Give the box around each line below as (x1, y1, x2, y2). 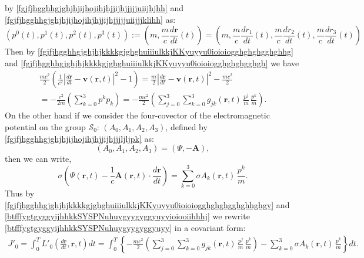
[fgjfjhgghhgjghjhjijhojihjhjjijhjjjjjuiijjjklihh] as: (5, 13, 176, 25)
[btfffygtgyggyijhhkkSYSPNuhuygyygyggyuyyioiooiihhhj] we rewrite (5, 210, 250, 222)
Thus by (5, 186, 35, 199)
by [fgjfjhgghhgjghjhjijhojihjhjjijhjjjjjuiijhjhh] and (5, 2, 183, 13)
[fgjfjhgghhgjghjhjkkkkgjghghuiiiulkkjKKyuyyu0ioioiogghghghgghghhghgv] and (5, 198, 290, 211)
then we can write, (5, 152, 72, 165)
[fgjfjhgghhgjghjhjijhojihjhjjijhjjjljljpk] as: (5, 132, 154, 144)
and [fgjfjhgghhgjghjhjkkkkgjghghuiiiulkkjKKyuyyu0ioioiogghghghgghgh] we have (5, 56, 299, 69)
